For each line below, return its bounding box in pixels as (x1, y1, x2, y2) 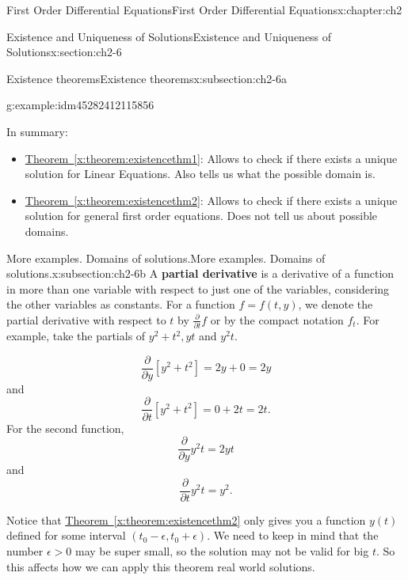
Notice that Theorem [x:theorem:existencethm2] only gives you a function (6, 511, 366, 528)
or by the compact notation (210, 311, 344, 328)
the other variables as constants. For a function (6, 296, 235, 313)
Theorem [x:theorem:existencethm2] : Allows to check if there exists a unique (25, 191, 398, 208)
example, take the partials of (6, 328, 146, 344)
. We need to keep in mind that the (207, 527, 379, 544)
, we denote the (298, 296, 373, 313)
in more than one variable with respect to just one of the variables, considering (6, 280, 390, 297)
